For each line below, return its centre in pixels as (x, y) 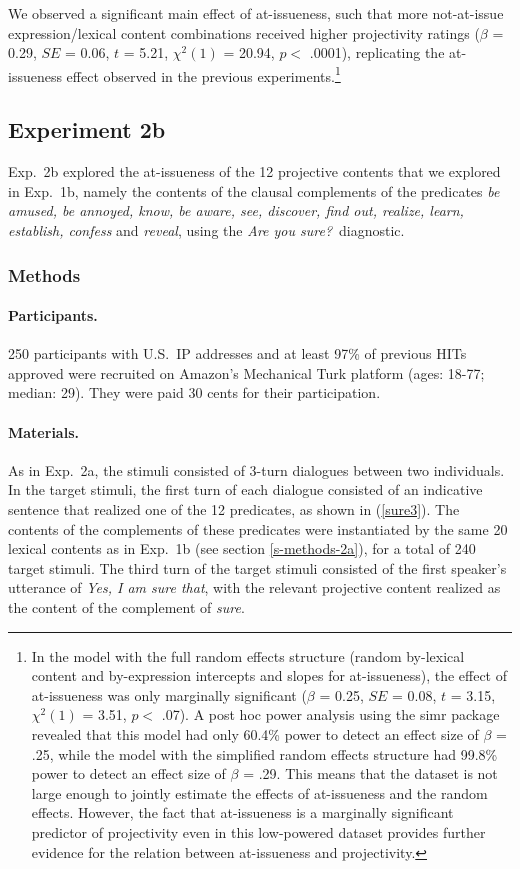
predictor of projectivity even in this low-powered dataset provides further (258, 831)
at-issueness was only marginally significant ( (169, 694)
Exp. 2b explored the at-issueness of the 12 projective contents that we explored (254, 171)
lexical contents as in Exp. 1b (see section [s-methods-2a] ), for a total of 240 (242, 548)
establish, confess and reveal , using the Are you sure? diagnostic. (206, 230)
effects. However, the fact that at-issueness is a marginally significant (242, 812)
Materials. (43, 431)
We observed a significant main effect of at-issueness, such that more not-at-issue (256, 13)
